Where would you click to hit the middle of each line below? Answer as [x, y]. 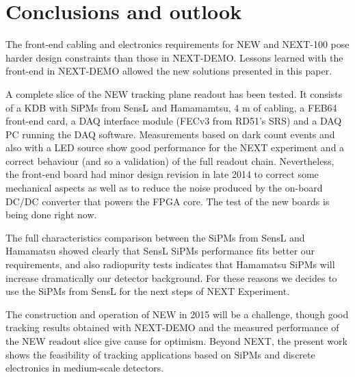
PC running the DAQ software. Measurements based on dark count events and [170, 134]
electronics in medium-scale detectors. [85, 368]
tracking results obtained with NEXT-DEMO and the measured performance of [172, 327]
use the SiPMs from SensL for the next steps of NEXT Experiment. [148, 291]
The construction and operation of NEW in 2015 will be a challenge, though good [177, 314]
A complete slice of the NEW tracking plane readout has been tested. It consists [174, 93]
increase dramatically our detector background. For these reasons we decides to [171, 277]
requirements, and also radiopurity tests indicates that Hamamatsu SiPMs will [170, 264]
